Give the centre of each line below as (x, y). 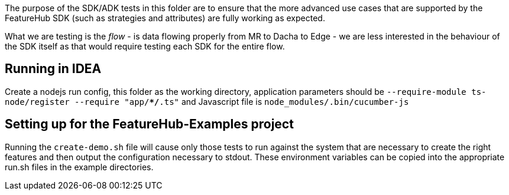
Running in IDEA (53, 69)
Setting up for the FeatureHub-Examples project (149, 124)
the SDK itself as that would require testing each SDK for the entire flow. (145, 46)
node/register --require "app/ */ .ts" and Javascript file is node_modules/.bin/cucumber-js (207, 101)
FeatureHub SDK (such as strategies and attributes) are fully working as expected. (165, 18)
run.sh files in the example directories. (79, 167)
